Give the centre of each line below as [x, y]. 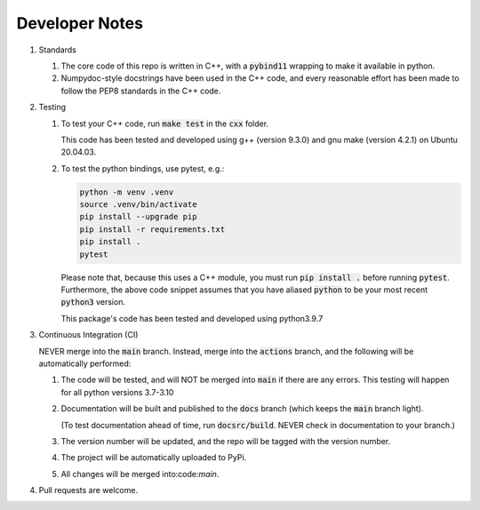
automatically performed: [85, 363]
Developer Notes [80, 23]
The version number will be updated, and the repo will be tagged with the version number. [226, 441]
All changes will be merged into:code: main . [140, 474]
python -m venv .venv [127, 192]
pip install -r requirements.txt [152, 229]
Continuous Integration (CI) [88, 335]
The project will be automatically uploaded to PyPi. [154, 458]
